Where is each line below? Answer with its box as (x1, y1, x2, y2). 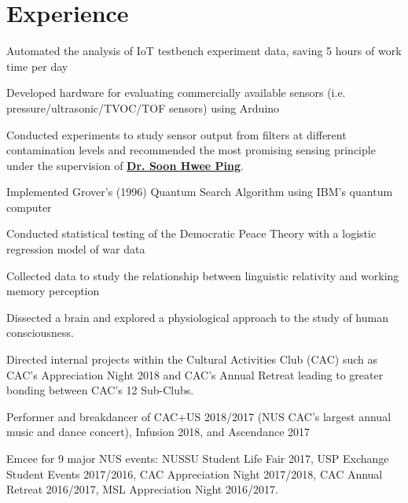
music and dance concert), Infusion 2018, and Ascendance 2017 (6, 423, 311, 440)
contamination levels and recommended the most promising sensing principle (6, 142, 376, 158)
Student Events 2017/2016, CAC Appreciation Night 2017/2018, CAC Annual (6, 465, 383, 482)
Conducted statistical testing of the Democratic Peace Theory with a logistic (6, 225, 377, 242)
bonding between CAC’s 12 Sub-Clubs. (6, 382, 194, 398)
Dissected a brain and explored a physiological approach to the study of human (6, 309, 388, 325)
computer (6, 198, 52, 215)
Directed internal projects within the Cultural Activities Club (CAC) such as (6, 351, 377, 368)
